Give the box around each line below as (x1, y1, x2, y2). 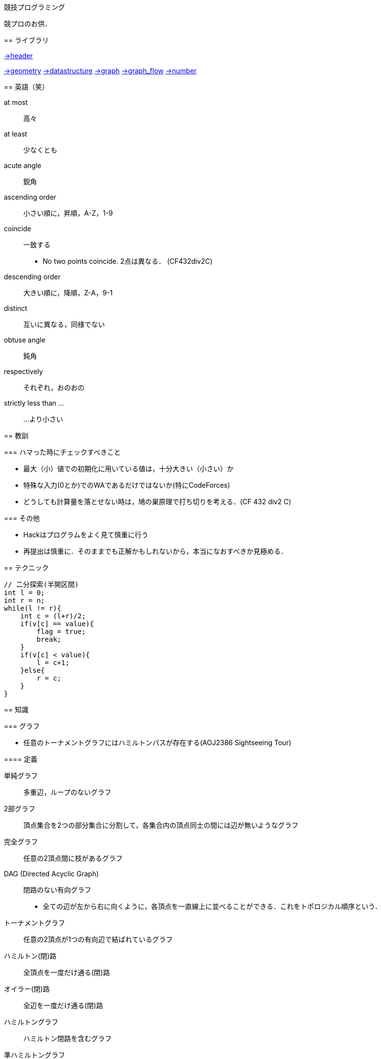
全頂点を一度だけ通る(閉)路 (23, 968, 110, 976)
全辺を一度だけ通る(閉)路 (23, 1001, 103, 1009)
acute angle (4, 161, 41, 170)
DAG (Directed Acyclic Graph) (4, 870, 99, 878)
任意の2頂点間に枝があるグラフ (23, 854, 123, 862)
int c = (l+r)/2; (20, 612, 86, 620)
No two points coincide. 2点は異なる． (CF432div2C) (43, 257, 213, 265)
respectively (4, 367, 43, 376)
